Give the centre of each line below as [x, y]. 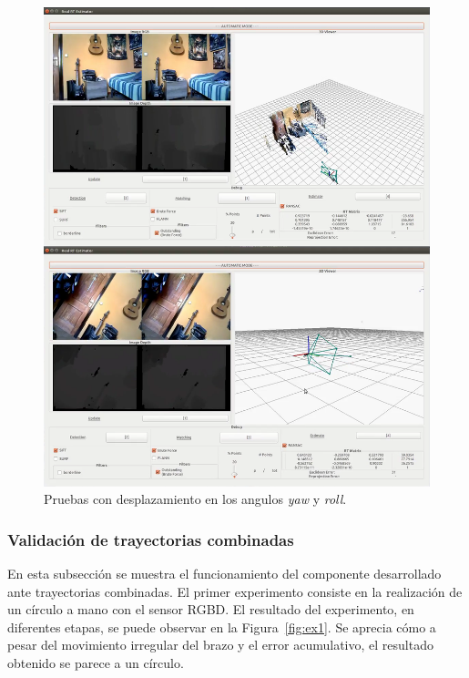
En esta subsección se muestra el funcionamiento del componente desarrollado [224, 574]
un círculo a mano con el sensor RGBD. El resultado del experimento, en [211, 609]
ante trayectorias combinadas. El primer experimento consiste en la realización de [235, 591]
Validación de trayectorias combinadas [151, 539]
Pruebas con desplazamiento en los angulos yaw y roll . [195, 499]
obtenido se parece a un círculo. [96, 663]
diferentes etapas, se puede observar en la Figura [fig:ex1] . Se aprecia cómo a [222, 627]
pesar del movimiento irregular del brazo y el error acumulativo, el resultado [220, 645]
